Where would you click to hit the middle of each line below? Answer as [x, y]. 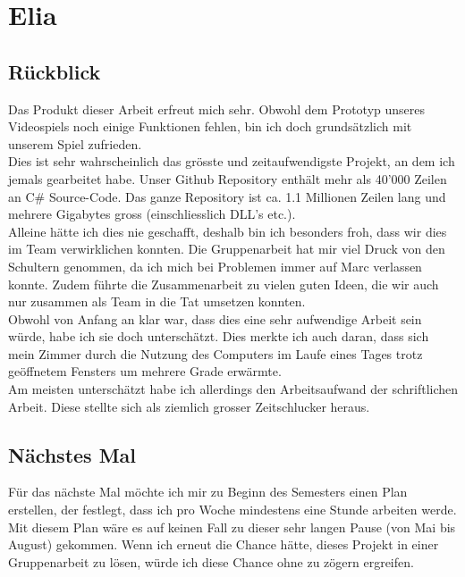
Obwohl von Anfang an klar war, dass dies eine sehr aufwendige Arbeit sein [215, 318]
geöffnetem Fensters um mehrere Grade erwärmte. [145, 371]
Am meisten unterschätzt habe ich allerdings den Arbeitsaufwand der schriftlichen [233, 389]
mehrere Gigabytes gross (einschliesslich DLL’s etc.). [152, 214]
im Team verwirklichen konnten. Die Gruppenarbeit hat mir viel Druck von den [227, 249]
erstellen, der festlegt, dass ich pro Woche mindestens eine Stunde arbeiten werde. [232, 510]
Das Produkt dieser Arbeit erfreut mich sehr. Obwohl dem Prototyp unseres [217, 109]
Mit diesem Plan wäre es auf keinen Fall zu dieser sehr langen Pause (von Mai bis [232, 527]
